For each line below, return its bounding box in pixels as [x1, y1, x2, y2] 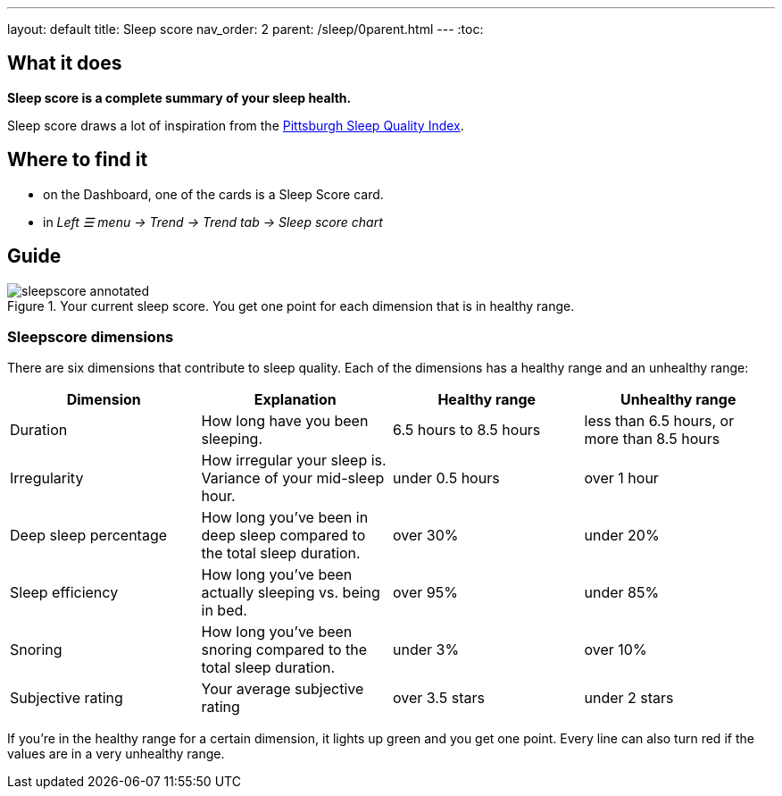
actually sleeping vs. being [201, 583, 380, 602]
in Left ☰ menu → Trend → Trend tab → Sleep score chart [43, 214, 383, 230]
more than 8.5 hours [584, 430, 720, 448]
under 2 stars [584, 689, 674, 708]
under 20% [584, 526, 660, 545]
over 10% [584, 641, 647, 659]
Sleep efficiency [10, 583, 119, 602]
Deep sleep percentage [10, 526, 168, 545]
